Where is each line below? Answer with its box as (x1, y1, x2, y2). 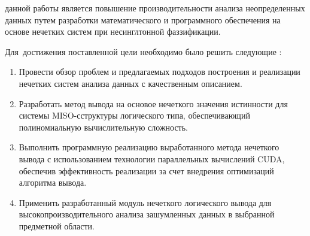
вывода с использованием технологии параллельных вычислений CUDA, (19, 152, 285, 165)
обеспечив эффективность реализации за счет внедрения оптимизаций (19, 164, 274, 177)
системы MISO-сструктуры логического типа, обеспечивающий (19, 109, 250, 122)
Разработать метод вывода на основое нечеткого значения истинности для (19, 97, 288, 110)
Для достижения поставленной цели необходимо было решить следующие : (5, 45, 282, 58)
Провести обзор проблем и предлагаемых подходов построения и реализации (19, 65, 300, 78)
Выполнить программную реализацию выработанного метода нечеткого (19, 141, 279, 153)
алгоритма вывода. (19, 176, 87, 189)
